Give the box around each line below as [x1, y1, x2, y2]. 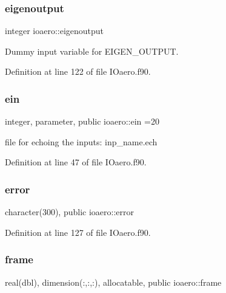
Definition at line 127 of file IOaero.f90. [5, 226, 151, 238]
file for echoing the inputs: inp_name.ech [5, 135, 158, 148]
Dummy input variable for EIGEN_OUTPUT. [5, 44, 179, 57]
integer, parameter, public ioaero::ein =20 [5, 115, 159, 128]
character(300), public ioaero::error [5, 205, 134, 218]
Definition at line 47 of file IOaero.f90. [5, 156, 147, 168]
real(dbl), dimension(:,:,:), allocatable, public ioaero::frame [5, 275, 222, 288]
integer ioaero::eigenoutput [5, 24, 104, 37]
